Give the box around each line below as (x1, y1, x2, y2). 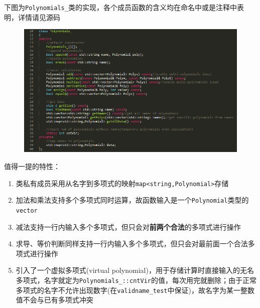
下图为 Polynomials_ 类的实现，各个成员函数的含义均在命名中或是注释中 (4, 2, 237, 12)
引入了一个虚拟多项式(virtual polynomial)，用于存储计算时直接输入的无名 (16, 265, 254, 275)
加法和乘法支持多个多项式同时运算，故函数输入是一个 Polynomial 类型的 (16, 195, 249, 205)
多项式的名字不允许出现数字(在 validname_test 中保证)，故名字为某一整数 (16, 284, 254, 295)
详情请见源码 (18, 12, 60, 22)
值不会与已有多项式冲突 (16, 294, 93, 305)
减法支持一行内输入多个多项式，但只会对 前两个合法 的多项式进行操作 (16, 221, 241, 232)
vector (16, 207, 38, 214)
